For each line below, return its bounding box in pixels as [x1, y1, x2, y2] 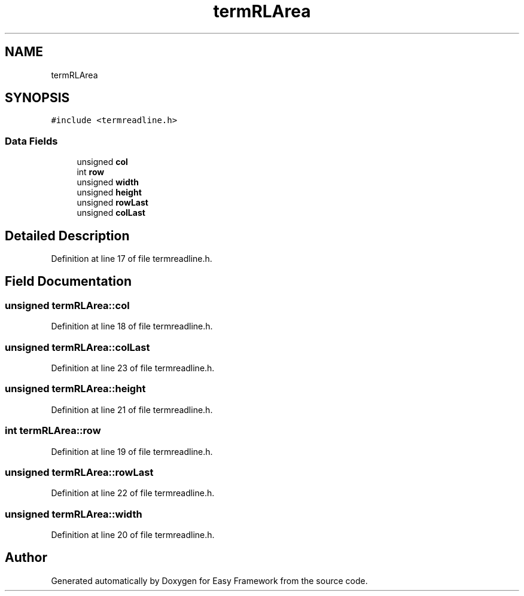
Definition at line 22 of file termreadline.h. [51, 488, 215, 499]
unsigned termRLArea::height [5, 383, 146, 395]
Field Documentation [5, 274, 132, 289]
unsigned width [77, 177, 139, 188]
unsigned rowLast [77, 197, 148, 208]
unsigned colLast [77, 207, 145, 218]
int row [77, 167, 105, 178]
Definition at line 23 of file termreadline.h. [51, 363, 215, 373]
